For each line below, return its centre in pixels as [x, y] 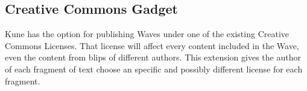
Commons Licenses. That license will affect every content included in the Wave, [152, 45]
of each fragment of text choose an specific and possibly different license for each [154, 69]
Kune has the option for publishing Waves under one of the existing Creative [147, 34]
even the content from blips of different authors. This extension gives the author [153, 57]
